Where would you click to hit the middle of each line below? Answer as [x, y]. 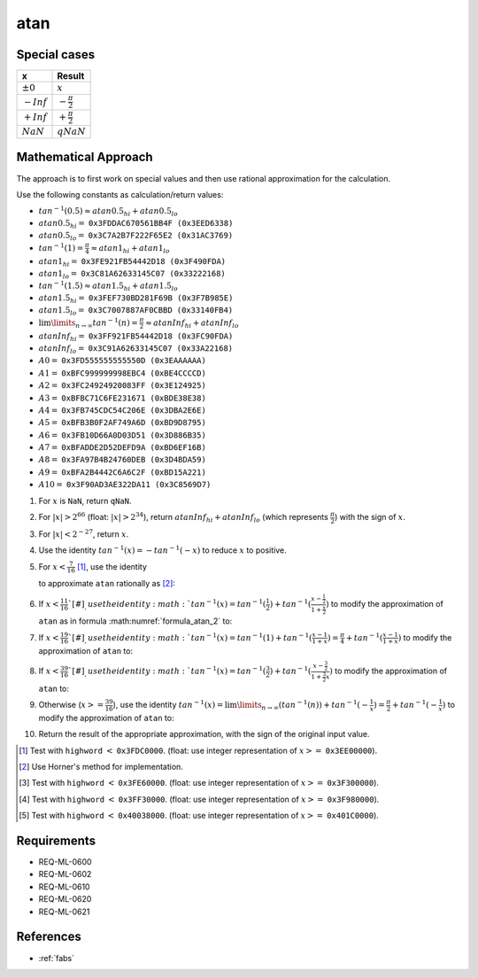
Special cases [56, 54]
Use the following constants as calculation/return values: [120, 194]
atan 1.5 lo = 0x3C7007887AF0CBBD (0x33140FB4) [136, 312]
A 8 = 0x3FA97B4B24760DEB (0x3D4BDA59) [123, 460]
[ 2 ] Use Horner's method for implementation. [101, 767]
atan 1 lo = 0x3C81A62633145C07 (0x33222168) [132, 275]
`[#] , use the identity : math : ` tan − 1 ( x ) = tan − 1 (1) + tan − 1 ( [190, 638]
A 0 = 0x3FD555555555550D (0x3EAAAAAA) [123, 361]
